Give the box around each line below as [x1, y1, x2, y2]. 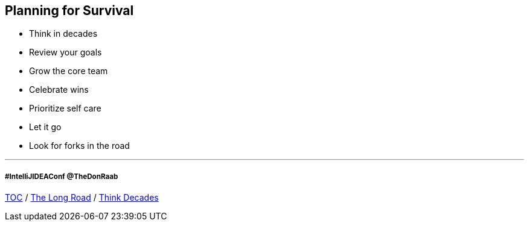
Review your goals [29, 47, 102, 58]
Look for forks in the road [29, 140, 130, 151]
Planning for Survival [5, 3, 134, 18]
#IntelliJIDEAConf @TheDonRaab [5, 172, 118, 181]
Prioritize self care [29, 103, 101, 114]
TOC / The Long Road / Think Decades [5, 192, 159, 203]
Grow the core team [29, 66, 108, 77]
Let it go [29, 122, 62, 133]
